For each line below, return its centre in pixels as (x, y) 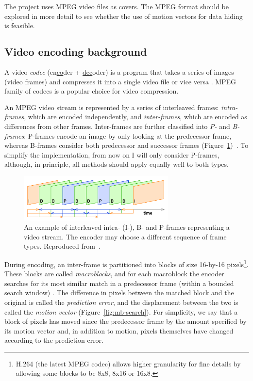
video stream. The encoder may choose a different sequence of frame (125, 236)
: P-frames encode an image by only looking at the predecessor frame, (128, 135)
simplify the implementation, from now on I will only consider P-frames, (112, 154)
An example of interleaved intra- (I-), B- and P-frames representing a (127, 227)
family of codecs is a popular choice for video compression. (92, 91)
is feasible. (20, 25)
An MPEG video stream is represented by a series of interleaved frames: (112, 107)
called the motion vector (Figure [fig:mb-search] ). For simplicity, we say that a (121, 311)
